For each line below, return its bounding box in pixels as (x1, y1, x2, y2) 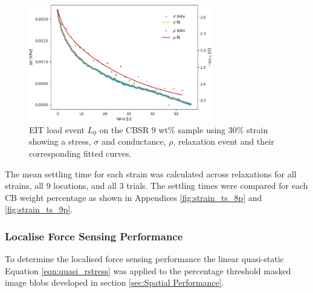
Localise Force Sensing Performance (5, 228, 183, 243)
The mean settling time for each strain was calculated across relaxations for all (5, 167, 297, 180)
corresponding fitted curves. (29, 146, 132, 159)
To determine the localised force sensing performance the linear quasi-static (5, 252, 284, 265)
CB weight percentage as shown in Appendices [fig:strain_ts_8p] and (5, 191, 262, 203)
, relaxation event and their (173, 135, 274, 148)
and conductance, (101, 135, 166, 148)
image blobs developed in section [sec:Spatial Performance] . (5, 276, 224, 289)
